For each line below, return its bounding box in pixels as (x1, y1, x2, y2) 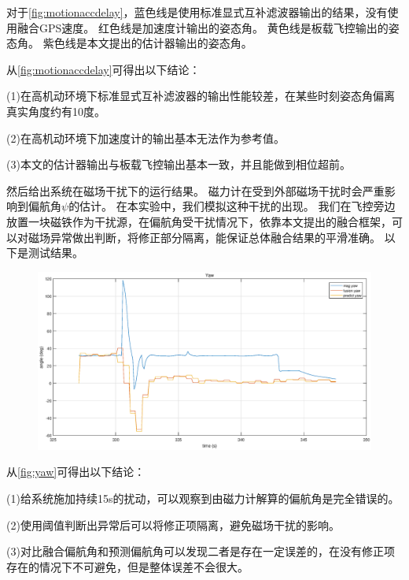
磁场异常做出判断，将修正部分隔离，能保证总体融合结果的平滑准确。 (28, 229, 381, 245)
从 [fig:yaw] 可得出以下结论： (6, 463, 146, 480)
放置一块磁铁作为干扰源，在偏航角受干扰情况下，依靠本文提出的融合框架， (6, 213, 392, 229)
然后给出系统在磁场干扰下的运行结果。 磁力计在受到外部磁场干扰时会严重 (6, 182, 385, 199)
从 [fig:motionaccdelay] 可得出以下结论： (6, 61, 201, 77)
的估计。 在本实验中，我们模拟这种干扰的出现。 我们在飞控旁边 (68, 198, 396, 214)
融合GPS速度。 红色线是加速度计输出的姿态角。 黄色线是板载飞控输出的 (17, 19, 389, 35)
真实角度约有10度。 (6, 102, 105, 119)
